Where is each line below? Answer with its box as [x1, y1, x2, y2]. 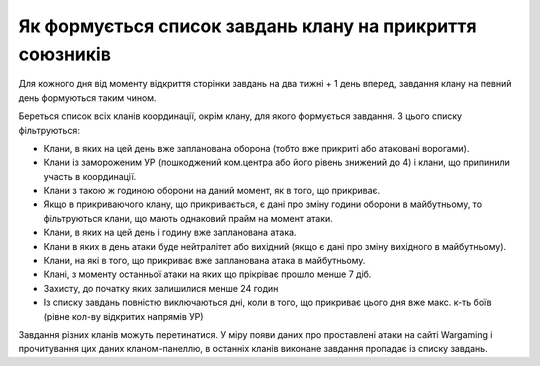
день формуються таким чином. [18, 91, 157, 104]
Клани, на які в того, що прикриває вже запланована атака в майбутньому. [43, 255, 366, 267]
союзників [18, 43, 112, 65]
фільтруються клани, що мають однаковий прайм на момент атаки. [43, 212, 334, 224]
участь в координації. [43, 170, 137, 182]
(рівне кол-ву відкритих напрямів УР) [43, 310, 204, 322]
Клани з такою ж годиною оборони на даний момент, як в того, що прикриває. [43, 185, 381, 197]
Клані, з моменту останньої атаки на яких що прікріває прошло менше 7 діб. [43, 268, 372, 280]
